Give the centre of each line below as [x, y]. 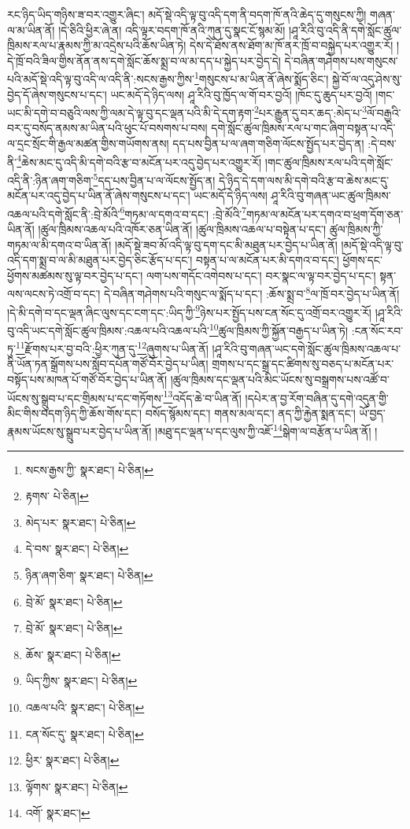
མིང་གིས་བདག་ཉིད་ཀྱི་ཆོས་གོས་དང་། [75, 413]
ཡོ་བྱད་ [372, 413]
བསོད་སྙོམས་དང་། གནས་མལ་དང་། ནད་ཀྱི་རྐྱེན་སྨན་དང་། [250, 413]
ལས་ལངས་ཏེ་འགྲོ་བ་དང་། [54, 294]
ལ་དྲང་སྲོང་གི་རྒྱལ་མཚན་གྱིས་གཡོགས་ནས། [88, 144]
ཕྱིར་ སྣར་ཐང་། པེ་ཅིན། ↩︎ [72, 760]
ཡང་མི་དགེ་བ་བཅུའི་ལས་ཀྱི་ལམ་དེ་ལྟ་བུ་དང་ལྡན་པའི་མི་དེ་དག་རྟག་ [131, 112]
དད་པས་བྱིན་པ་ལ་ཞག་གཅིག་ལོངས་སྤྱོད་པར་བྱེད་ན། [268, 144]
